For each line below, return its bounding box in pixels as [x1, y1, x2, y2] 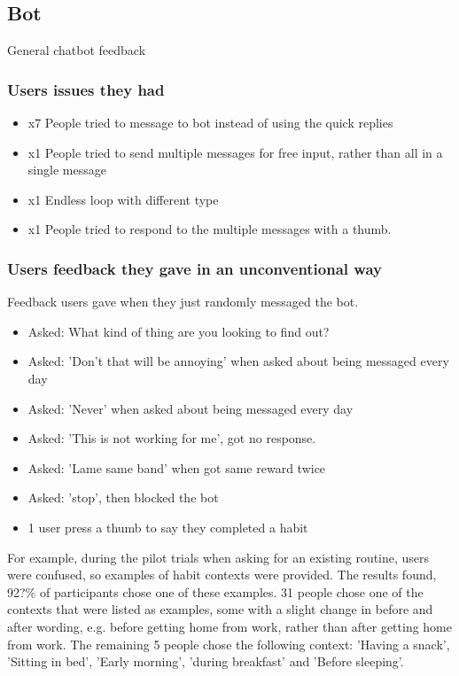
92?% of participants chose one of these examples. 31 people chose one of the [7, 582, 424, 601]
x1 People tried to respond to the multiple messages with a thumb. [27, 220, 392, 238]
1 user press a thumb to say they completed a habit [27, 517, 308, 536]
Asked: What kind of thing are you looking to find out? [27, 322, 330, 340]
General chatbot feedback [7, 41, 146, 59]
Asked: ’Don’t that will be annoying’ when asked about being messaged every [27, 352, 449, 370]
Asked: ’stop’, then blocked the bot [27, 488, 219, 507]
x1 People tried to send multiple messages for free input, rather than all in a [27, 143, 443, 161]
